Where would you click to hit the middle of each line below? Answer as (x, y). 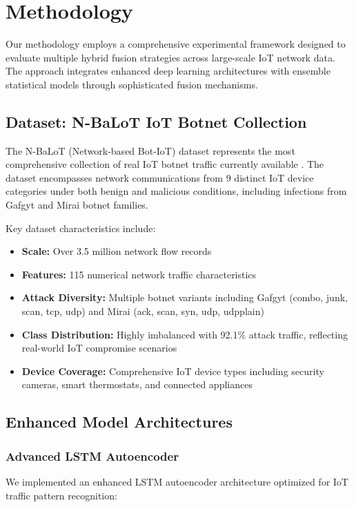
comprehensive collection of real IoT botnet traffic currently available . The (165, 164)
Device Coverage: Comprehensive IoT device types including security (173, 371)
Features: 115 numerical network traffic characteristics (139, 274)
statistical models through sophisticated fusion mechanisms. (132, 84)
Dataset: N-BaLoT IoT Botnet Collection (156, 121)
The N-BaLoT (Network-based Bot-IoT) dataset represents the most (150, 150)
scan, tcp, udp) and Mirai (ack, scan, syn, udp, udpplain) (143, 311)
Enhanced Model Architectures (119, 422)
